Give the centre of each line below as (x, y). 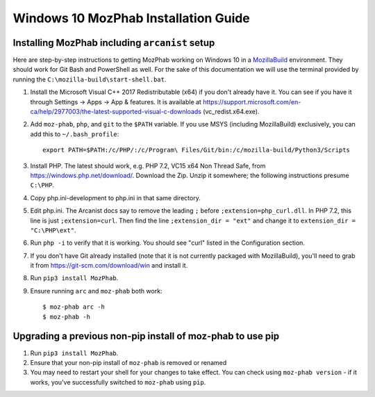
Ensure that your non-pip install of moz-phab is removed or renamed (128, 362)
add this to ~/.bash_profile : (75, 134)
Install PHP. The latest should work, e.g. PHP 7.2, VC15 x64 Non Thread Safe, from (148, 165)
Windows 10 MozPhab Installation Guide (131, 18)
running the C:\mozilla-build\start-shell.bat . (90, 79)
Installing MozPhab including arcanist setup (114, 43)
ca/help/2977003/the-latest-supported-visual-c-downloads (116, 112)
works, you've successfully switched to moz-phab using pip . (118, 382)
